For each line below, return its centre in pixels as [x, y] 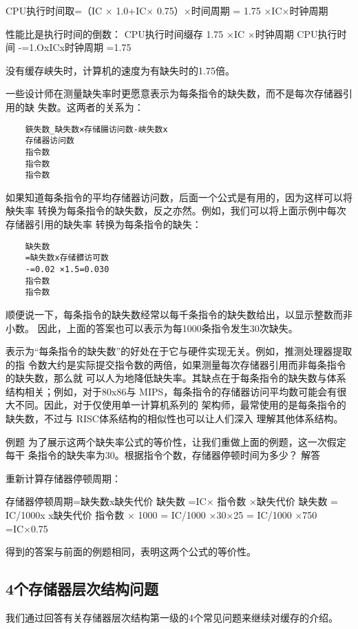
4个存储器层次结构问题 [82, 589]
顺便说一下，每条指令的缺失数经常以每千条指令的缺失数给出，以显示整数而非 [179, 314]
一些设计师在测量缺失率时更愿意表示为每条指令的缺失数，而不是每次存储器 [174, 93]
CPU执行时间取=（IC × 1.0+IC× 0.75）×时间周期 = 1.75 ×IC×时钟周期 [167, 10]
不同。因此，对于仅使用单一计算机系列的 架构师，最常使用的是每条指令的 [180, 405]
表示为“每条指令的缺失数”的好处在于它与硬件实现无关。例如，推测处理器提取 [179, 351]
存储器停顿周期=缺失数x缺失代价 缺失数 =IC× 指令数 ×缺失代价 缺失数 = [172, 501]
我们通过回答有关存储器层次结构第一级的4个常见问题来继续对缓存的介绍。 [172, 618]
